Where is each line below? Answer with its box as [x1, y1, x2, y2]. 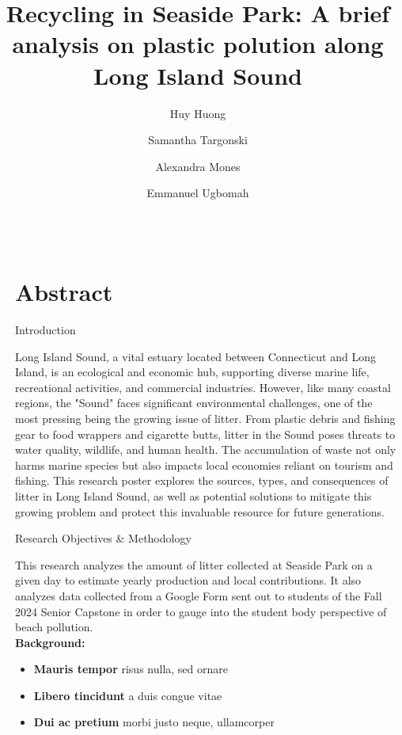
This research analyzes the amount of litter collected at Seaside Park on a [15, 556, 373, 573]
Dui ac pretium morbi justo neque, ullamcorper [33, 714, 275, 730]
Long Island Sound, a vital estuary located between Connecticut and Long [15, 348, 376, 364]
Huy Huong [169, 105, 226, 121]
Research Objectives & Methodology [15, 530, 192, 546]
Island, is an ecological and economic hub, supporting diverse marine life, [15, 364, 370, 380]
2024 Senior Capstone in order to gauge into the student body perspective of [15, 603, 387, 619]
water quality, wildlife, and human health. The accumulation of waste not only [15, 441, 396, 458]
